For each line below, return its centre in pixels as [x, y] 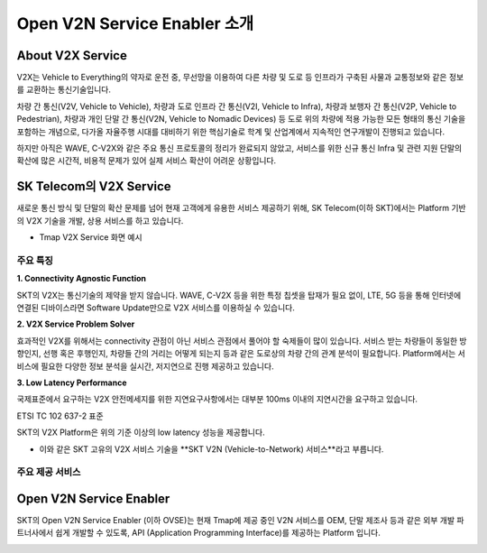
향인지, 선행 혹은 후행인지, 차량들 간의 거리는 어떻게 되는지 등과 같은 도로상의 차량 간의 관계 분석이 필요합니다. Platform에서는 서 [241, 354]
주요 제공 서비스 [49, 472]
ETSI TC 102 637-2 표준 [60, 416]
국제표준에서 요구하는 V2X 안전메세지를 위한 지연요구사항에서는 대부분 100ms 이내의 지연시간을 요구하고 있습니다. [217, 399]
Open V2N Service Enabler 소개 [135, 23]
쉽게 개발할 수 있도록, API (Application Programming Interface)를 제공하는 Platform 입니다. [218, 533]
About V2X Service [72, 55]
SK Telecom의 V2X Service [94, 186]
